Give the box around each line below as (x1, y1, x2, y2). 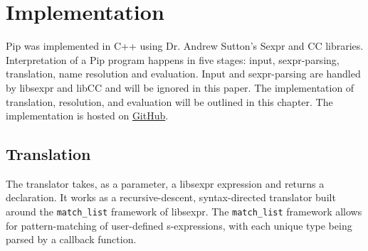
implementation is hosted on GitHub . (6, 108, 169, 123)
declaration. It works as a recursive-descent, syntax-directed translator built (6, 190, 336, 205)
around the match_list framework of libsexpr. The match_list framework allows (6, 204, 362, 219)
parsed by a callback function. (6, 232, 137, 247)
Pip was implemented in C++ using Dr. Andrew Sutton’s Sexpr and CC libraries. (6, 38, 364, 53)
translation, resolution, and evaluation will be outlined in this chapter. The (6, 94, 333, 109)
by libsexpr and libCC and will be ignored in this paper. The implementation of (6, 80, 354, 95)
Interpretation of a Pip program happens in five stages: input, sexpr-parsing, (6, 52, 340, 67)
